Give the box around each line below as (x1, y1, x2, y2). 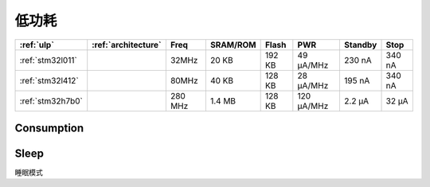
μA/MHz (297, 80, 329, 91)
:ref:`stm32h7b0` (19, 95, 84, 107)
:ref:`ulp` (19, 39, 55, 50)
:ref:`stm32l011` (19, 54, 77, 65)
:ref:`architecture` (92, 39, 162, 50)
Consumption (14, 121, 84, 134)
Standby (343, 39, 377, 50)
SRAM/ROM (209, 39, 256, 50)
